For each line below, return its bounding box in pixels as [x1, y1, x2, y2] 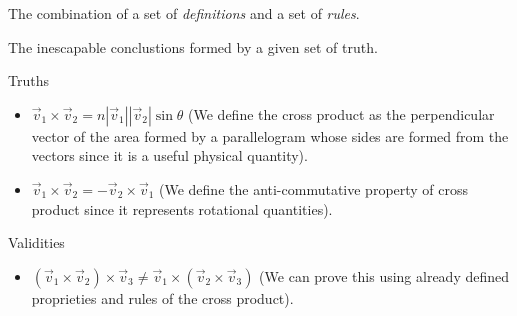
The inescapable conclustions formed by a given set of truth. [8, 36, 378, 57]
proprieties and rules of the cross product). [31, 287, 294, 308]
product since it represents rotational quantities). [31, 198, 333, 219]
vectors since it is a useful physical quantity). [31, 145, 308, 166]
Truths [8, 70, 49, 91]
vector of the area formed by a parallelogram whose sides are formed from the [31, 125, 509, 146]
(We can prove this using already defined [259, 265, 510, 286]
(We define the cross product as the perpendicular [188, 103, 495, 124]
